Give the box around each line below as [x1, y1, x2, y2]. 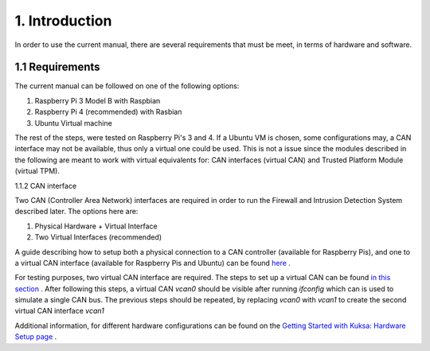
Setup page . [14, 332, 57, 341]
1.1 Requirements [14, 60, 100, 74]
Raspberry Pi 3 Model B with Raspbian [34, 96, 161, 105]
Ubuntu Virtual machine [34, 118, 113, 127]
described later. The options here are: [14, 207, 139, 216]
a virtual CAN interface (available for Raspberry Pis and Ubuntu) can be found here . [14, 258, 291, 267]
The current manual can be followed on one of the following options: [14, 81, 240, 91]
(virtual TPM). [14, 166, 60, 176]
